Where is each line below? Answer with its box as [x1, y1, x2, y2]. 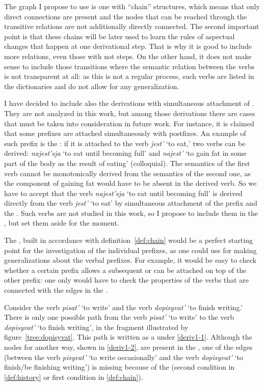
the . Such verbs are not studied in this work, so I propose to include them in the [4, 207, 258, 218]
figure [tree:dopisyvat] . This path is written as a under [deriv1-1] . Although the [4, 332, 252, 342]
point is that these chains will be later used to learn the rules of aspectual [4, 31, 235, 41]
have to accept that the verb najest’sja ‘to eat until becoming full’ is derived [4, 187, 243, 198]
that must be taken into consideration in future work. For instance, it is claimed [4, 118, 254, 128]
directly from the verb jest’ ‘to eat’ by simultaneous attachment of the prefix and [4, 198, 257, 208]
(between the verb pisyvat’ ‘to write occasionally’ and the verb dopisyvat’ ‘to [4, 351, 243, 362]
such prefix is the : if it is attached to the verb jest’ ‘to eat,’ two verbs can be [4, 137, 246, 148]
